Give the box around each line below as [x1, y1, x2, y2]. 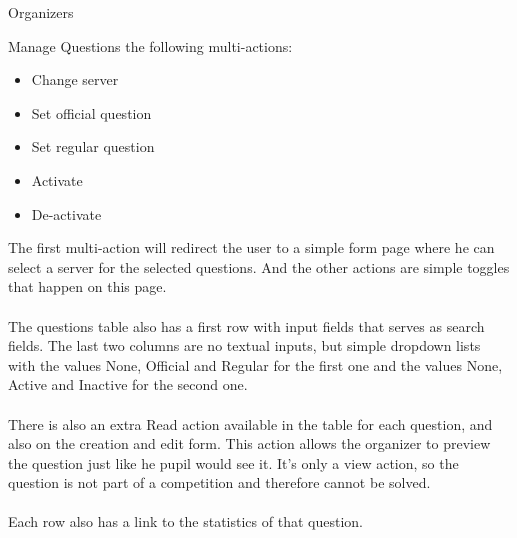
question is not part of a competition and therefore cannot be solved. [8, 472, 431, 493]
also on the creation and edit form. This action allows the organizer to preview [8, 433, 491, 454]
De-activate [31, 203, 102, 224]
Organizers [8, 2, 74, 22]
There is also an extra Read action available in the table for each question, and [8, 413, 493, 434]
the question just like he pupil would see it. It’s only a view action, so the [8, 452, 459, 473]
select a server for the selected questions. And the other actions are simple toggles [8, 256, 510, 277]
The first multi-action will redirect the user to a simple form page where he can [8, 237, 495, 258]
